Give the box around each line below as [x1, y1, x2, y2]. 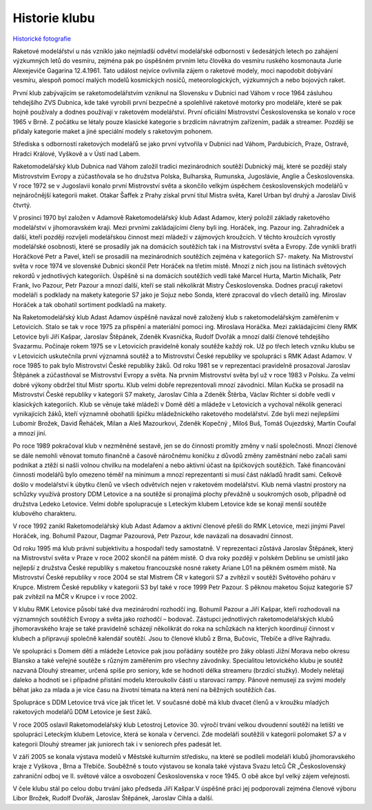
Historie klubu [12, 10, 96, 26]
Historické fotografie [12, 34, 72, 43]
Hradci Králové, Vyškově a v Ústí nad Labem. [12, 149, 141, 158]
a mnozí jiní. [12, 428, 48, 437]
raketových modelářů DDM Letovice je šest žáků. [12, 708, 152, 716]
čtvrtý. [12, 201, 32, 209]
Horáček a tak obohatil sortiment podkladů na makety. [12, 300, 167, 308]
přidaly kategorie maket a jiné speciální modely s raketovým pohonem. [12, 128, 214, 136]
